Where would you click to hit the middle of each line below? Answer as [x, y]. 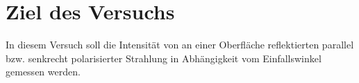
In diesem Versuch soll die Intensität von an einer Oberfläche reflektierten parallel [180, 45]
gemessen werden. [43, 72]
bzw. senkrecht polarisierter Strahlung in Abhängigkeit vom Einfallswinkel [164, 58]
